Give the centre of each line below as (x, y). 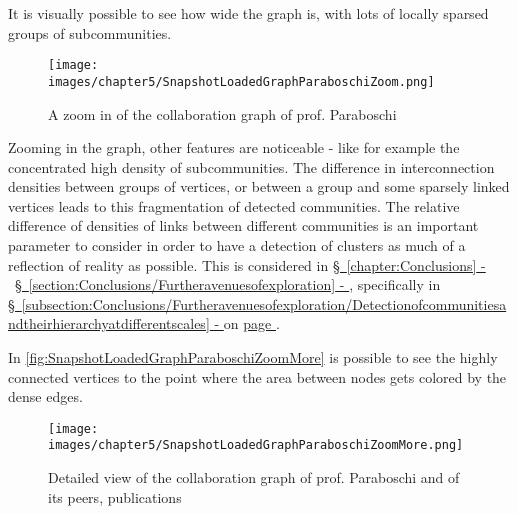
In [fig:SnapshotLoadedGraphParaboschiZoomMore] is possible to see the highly (253, 357)
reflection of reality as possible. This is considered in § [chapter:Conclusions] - (247, 264)
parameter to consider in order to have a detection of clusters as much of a (237, 245)
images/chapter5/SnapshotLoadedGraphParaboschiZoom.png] (241, 81)
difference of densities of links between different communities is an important (243, 225)
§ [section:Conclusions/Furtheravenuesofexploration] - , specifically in (228, 284)
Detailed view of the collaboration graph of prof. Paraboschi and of (254, 477)
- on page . (247, 323)
